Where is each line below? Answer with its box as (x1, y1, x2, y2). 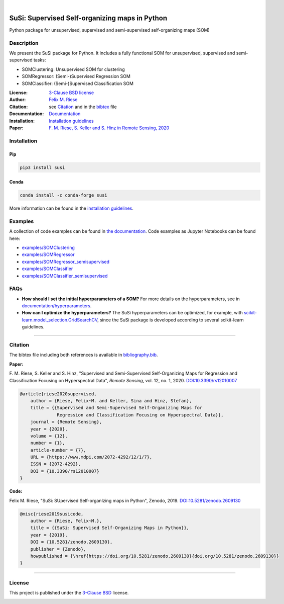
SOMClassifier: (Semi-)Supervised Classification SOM (22, 80, 134, 87)
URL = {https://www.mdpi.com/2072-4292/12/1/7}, (30, 454, 153, 460)
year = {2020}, (30, 426, 68, 432)
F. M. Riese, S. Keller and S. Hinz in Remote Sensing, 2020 (49, 125, 170, 131)
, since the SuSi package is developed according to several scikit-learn (97, 317, 244, 323)
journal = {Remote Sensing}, (30, 419, 102, 425)
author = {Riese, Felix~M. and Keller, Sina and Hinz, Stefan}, (30, 398, 192, 403)
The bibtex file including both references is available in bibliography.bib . (9, 352, 158, 358)
